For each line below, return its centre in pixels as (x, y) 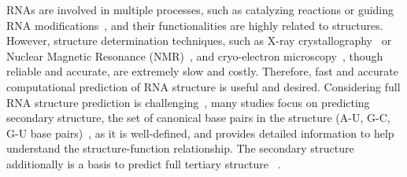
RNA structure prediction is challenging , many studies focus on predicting (188, 102)
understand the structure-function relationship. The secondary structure (180, 148)
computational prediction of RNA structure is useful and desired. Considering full (203, 86)
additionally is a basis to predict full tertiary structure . (144, 163)
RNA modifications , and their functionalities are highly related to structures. (195, 25)
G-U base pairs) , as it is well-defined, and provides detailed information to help (200, 133)
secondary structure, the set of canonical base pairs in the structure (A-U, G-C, (198, 118)
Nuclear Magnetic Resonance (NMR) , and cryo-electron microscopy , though (195, 55)
